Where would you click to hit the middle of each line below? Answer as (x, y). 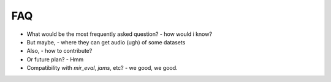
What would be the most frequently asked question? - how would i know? (120, 34)
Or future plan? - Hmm (55, 59)
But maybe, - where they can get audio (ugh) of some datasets (106, 42)
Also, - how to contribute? (59, 51)
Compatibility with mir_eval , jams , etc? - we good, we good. (102, 68)
